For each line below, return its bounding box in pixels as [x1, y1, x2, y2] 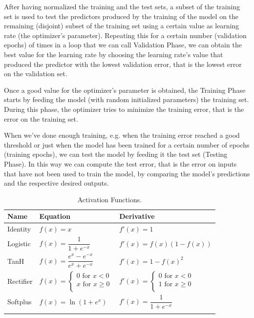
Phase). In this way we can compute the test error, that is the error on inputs [4, 158, 237, 169]
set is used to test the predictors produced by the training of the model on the [4, 11, 239, 21]
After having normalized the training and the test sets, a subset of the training [4, 1, 240, 11]
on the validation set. [4, 68, 67, 79]
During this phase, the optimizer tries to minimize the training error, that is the [4, 104, 244, 114]
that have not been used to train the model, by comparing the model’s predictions [4, 168, 250, 178]
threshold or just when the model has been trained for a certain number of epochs [4, 139, 250, 149]
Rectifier [7, 276, 33, 286]
